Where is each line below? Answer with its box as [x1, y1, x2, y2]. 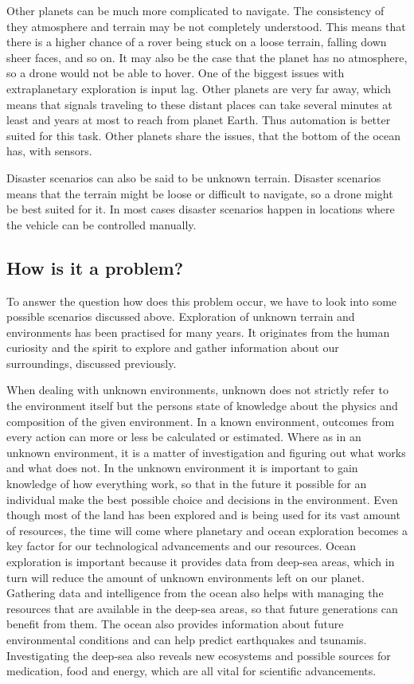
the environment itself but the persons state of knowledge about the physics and [6, 397, 398, 414]
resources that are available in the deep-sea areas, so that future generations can [6, 600, 398, 616]
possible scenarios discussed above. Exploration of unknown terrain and [6, 308, 355, 325]
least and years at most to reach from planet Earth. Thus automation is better [6, 111, 391, 128]
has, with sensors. [6, 143, 92, 159]
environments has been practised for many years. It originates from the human [6, 323, 390, 340]
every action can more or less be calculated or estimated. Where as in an [6, 428, 361, 445]
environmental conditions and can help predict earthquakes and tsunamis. [6, 631, 367, 647]
